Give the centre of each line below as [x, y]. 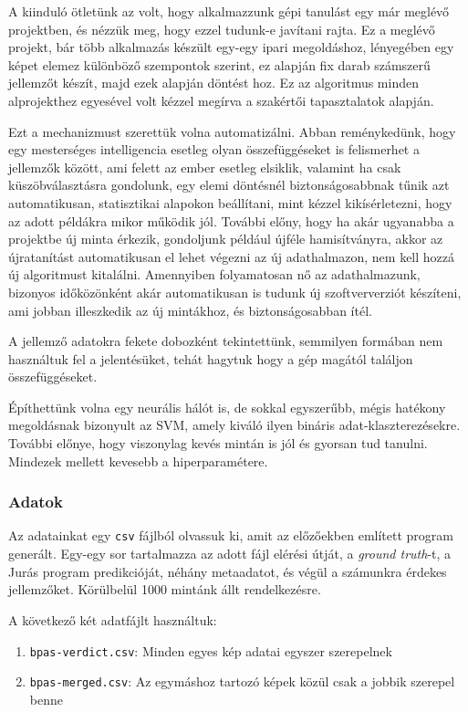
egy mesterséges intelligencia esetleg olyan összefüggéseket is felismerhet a [214, 149]
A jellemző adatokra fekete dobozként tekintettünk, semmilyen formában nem [226, 341]
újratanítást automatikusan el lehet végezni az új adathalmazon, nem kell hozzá [232, 256]
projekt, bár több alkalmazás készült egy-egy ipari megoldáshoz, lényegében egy [231, 47]
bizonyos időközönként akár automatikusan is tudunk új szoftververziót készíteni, [235, 292]
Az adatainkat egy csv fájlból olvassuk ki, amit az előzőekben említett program [231, 535]
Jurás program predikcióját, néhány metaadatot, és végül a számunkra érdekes [228, 571]
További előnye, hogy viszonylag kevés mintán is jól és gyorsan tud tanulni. [218, 443]
